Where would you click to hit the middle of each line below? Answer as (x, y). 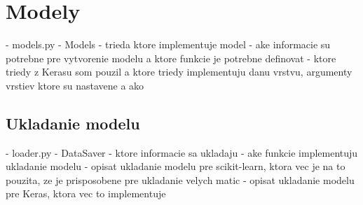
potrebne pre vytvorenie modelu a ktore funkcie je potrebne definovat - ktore (171, 58)
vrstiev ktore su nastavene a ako (75, 85)
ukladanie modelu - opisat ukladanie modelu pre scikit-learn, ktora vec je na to (176, 166)
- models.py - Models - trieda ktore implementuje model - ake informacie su (168, 44)
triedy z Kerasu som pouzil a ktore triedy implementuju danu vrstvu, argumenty (179, 72)
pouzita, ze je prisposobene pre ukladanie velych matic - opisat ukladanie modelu (180, 179)
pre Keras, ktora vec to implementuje (86, 193)
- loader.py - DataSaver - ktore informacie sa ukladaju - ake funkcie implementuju (182, 152)
